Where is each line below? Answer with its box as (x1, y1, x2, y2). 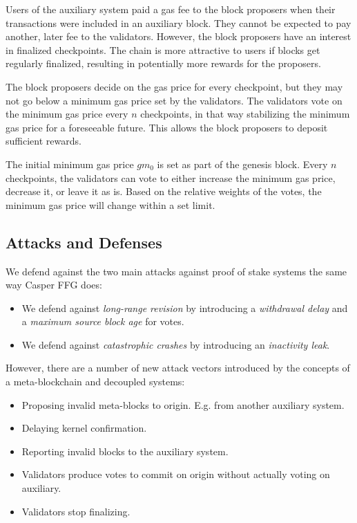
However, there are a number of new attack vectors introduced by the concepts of (6, 360, 350, 375)
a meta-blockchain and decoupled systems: (6, 374, 185, 389)
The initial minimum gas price (6, 156, 134, 171)
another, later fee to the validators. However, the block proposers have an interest (6, 29, 351, 44)
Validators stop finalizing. (21, 504, 131, 518)
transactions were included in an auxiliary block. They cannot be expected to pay (6, 15, 351, 30)
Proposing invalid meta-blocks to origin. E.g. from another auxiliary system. (21, 397, 345, 412)
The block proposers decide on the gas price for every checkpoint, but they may (6, 79, 343, 93)
